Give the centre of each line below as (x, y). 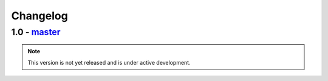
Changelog (39, 16)
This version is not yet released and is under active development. (109, 62)
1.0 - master (36, 32)
